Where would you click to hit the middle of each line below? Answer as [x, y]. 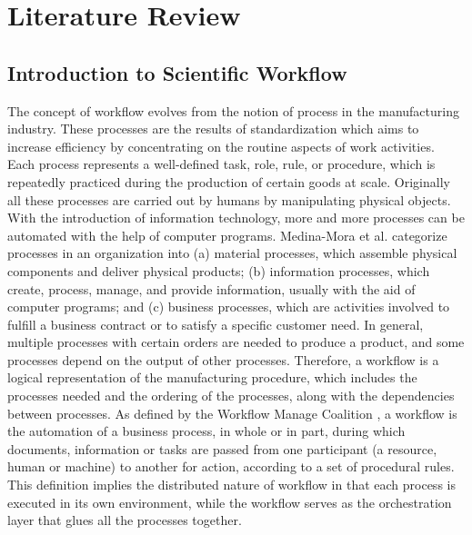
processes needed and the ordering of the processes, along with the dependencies [231, 396]
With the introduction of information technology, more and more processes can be [236, 218]
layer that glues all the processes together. [125, 520]
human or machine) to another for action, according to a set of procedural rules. [231, 466]
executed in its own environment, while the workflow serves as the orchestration [230, 502]
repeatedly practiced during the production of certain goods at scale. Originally [229, 181]
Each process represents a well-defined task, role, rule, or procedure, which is [221, 164]
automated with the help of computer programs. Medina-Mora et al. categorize [227, 235]
